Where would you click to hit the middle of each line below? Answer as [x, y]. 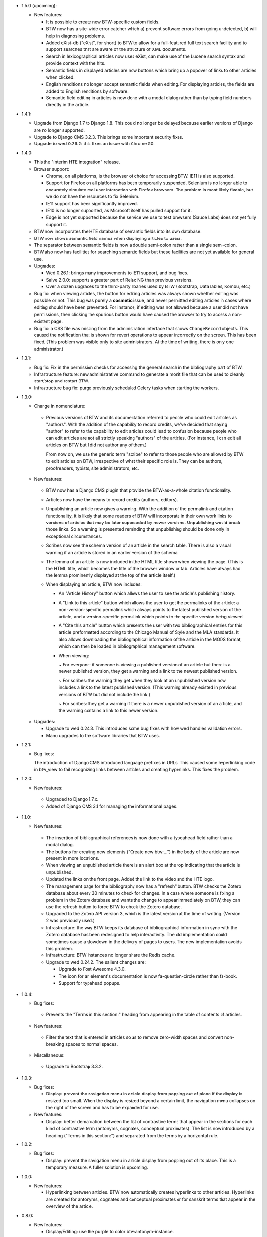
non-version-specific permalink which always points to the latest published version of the [150, 610]
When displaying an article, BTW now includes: [94, 584]
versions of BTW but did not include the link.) [105, 694]
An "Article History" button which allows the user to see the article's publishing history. [147, 593]
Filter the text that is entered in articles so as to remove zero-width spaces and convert [135, 1037]
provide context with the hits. [76, 63]
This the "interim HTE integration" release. [77, 162]
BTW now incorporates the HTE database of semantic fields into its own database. [118, 231]
